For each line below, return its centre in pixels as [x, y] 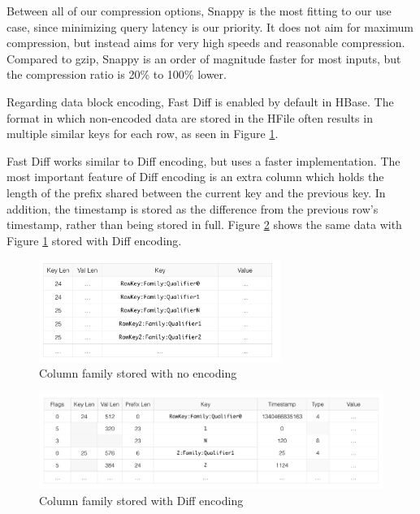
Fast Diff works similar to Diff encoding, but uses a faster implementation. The [204, 160]
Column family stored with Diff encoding [141, 500]
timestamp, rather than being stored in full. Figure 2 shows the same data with [204, 225]
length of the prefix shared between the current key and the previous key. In [196, 192]
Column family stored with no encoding [138, 373]
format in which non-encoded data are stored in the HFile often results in [190, 117]
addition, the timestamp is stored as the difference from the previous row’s [193, 208]
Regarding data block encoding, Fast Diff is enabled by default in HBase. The [200, 101]
